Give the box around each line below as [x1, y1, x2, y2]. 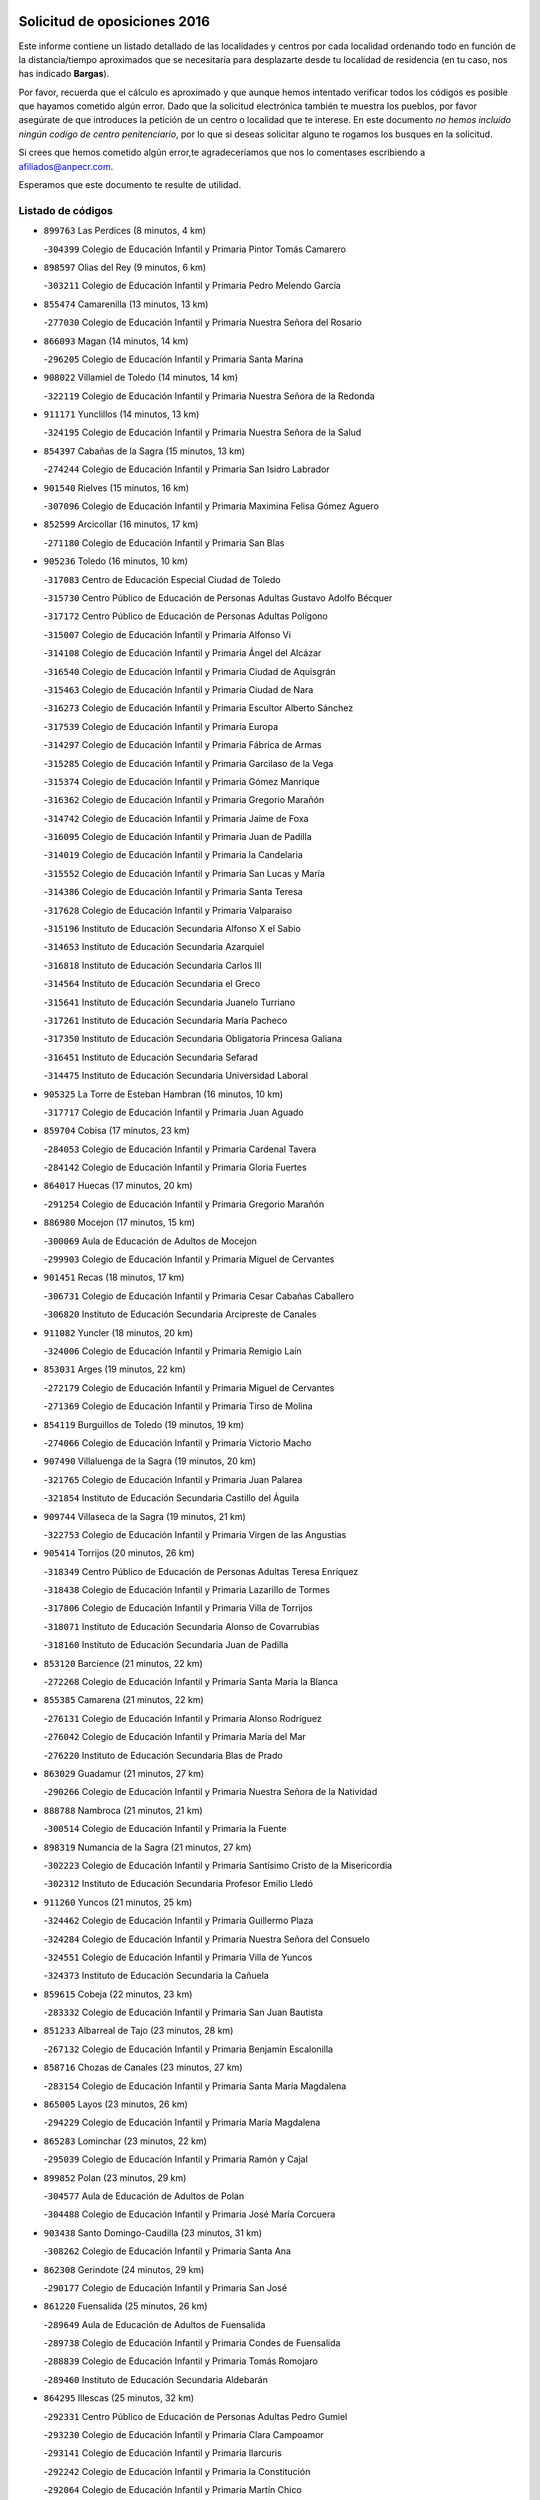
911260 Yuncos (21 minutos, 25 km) [43, 1896, 193, 1908]
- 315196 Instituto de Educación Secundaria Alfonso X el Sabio [43, 923, 302, 935]
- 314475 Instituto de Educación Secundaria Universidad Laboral [43, 1070, 309, 1082]
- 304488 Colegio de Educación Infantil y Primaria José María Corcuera [43, 2208, 336, 2220]
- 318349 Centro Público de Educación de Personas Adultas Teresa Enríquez [43, 1565, 359, 1577]
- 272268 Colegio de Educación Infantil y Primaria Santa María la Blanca [43, 1676, 339, 1688]
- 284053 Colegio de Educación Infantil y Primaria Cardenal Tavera [43, 1143, 317, 1155]
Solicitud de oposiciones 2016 [18, 13, 210, 30]
